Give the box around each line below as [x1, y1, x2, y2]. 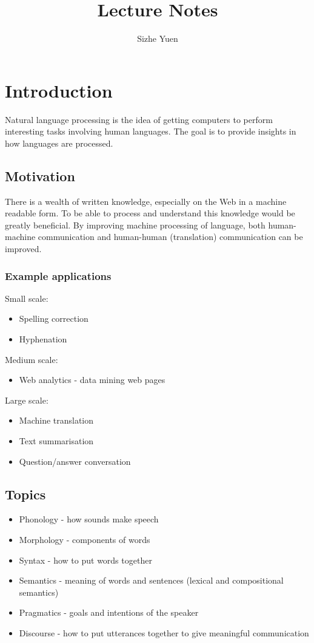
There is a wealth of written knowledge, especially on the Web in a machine [5, 195, 287, 207]
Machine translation [19, 414, 94, 427]
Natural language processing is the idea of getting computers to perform [5, 113, 273, 125]
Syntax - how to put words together [19, 553, 152, 566]
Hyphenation [19, 333, 67, 345]
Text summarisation [19, 434, 94, 447]
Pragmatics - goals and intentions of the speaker [19, 606, 199, 619]
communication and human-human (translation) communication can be [38, 230, 303, 243]
